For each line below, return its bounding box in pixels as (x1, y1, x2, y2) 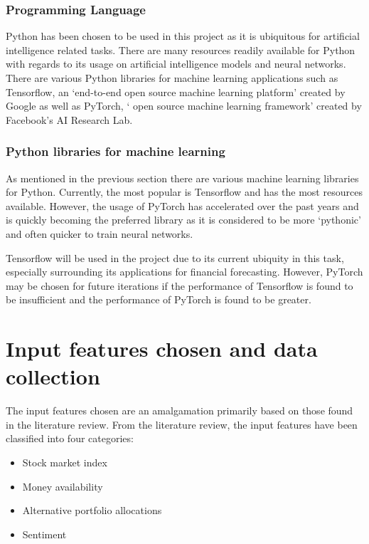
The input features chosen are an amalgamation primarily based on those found (6, 403, 353, 418)
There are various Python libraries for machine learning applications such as (6, 70, 338, 85)
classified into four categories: (6, 431, 134, 446)
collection (6, 362, 100, 391)
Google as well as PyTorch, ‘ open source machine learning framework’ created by (6, 98, 362, 113)
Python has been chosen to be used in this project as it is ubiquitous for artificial (6, 28, 360, 43)
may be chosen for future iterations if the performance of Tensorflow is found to (6, 278, 353, 293)
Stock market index (22, 455, 107, 470)
